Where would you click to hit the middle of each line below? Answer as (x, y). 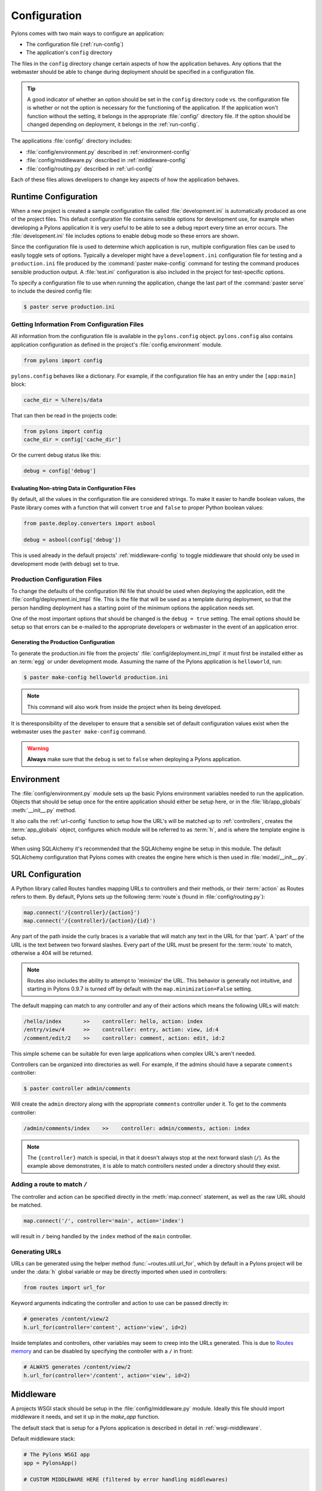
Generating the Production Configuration (63, 642)
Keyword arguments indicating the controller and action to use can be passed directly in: (120, 1303)
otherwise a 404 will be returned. (52, 953)
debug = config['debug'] (60, 471)
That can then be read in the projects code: (64, 415)
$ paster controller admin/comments (77, 1089)
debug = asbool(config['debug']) (72, 540)
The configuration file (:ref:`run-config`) (75, 44)
